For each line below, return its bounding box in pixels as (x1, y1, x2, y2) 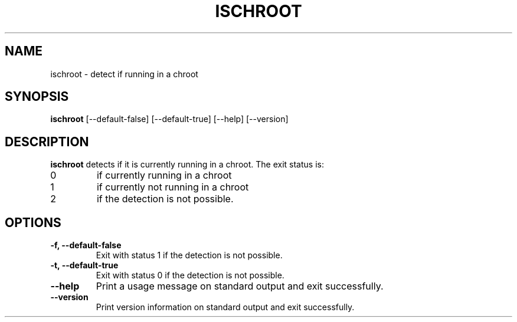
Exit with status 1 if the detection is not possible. (96, 250, 283, 261)
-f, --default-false (50, 240, 122, 251)
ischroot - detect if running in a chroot (50, 68, 198, 79)
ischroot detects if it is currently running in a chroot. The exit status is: (50, 159, 324, 170)
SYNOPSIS (5, 89, 69, 104)
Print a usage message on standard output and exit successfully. (96, 280, 384, 293)
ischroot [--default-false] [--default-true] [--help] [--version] (50, 114, 289, 124)
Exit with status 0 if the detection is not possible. (96, 270, 284, 281)
